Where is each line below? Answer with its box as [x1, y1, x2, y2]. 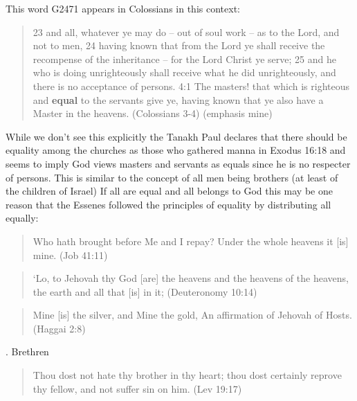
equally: [6, 211, 39, 225]
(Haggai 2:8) [33, 321, 86, 335]
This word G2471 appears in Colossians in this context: [6, 1, 240, 15]
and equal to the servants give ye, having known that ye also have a [33, 92, 324, 107]
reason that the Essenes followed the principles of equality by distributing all [6, 197, 331, 211]
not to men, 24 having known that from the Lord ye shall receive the [33, 38, 325, 53]
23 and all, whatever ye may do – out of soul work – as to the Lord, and [33, 24, 340, 39]
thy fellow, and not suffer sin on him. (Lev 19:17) [33, 381, 242, 395]
